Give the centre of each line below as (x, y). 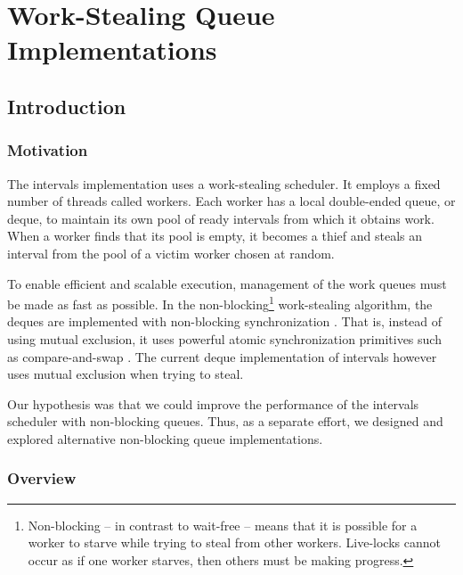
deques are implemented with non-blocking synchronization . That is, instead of (225, 321)
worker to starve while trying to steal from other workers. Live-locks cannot (234, 542)
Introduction (67, 106)
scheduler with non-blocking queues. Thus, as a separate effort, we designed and (225, 421)
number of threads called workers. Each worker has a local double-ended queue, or (231, 201)
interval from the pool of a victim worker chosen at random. (171, 253)
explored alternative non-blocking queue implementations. (165, 438)
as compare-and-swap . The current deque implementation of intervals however (222, 356)
